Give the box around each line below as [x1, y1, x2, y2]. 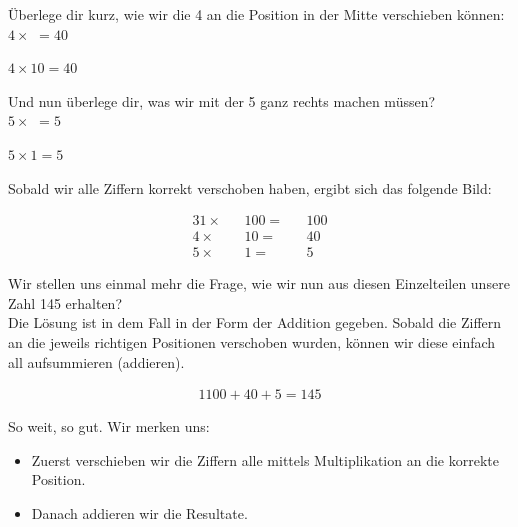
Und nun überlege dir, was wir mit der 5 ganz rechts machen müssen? [8, 90, 436, 111]
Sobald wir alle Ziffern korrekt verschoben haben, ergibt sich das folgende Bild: [8, 177, 492, 198]
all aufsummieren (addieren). [8, 351, 185, 372]
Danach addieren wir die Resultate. [31, 503, 248, 524]
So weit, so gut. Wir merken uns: [8, 416, 210, 437]
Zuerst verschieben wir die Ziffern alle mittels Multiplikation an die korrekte [31, 449, 499, 470]
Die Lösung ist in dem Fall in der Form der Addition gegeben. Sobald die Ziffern [8, 312, 502, 333]
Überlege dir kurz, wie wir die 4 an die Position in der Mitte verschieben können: [8, 4, 505, 24]
